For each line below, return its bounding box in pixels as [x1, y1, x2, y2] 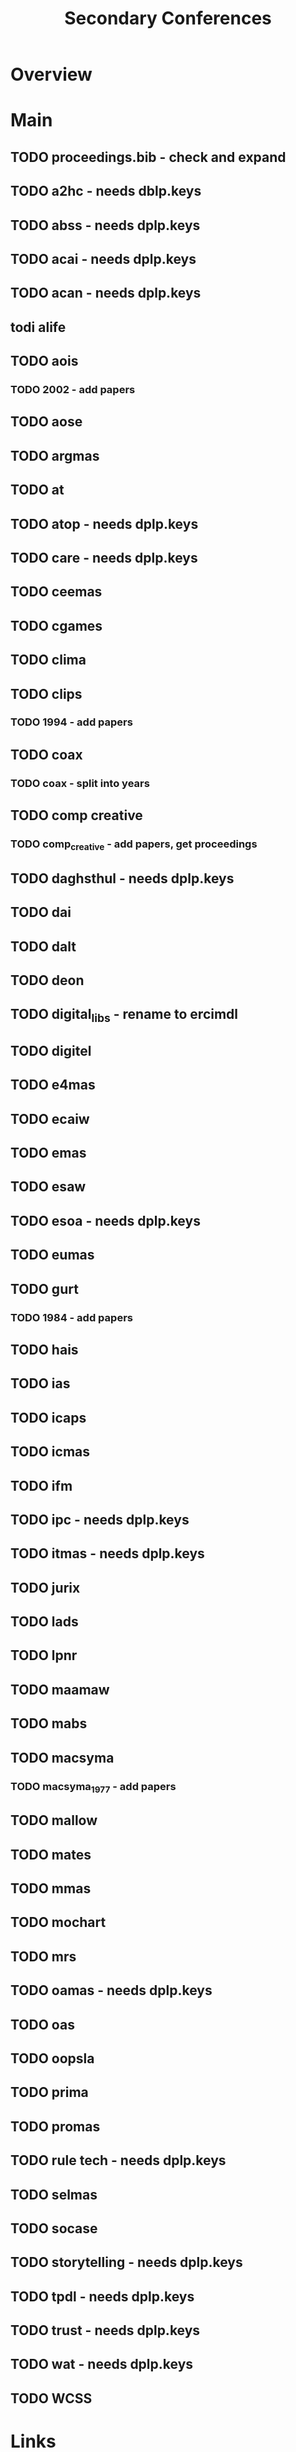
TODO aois [10, 353, 79, 370]
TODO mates [10, 1846, 92, 1863]
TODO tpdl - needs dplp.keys [10, 2288, 195, 2305]
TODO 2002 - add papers [10, 383, 136, 397]
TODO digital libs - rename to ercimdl [10, 1006, 239, 1026]
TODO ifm [10, 1477, 73, 1494]
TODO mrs [10, 1948, 77, 1965]
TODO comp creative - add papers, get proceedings [10, 837, 258, 853]
